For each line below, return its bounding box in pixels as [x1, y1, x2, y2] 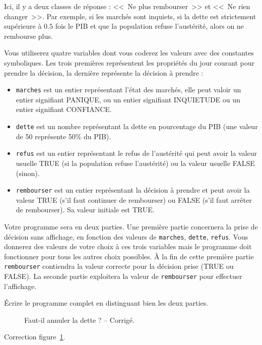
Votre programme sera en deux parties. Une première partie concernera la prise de [4, 221, 258, 232]
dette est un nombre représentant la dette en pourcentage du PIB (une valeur [16, 121, 258, 131]
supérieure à [4, 21, 42, 31]
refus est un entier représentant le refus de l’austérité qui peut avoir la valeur [16, 148, 257, 158]
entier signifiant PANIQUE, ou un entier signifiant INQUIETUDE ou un [16, 94, 240, 104]
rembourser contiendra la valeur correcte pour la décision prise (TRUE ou [4, 261, 234, 271]
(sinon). [16, 167, 40, 178]
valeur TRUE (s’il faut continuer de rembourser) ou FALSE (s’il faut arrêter [16, 194, 252, 205]
